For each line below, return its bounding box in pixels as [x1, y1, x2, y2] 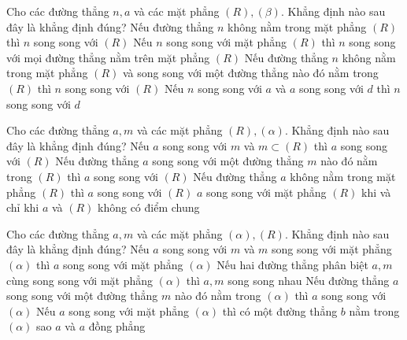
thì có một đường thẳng [222, 302, 338, 319]
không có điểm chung [98, 199, 200, 216]
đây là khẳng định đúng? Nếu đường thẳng [6, 18, 214, 35]
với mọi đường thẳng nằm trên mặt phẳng [6, 49, 210, 65]
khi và [361, 183, 391, 200]
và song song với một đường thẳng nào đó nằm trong [122, 65, 379, 81]
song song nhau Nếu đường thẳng [228, 272, 390, 288]
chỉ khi [6, 199, 39, 216]
